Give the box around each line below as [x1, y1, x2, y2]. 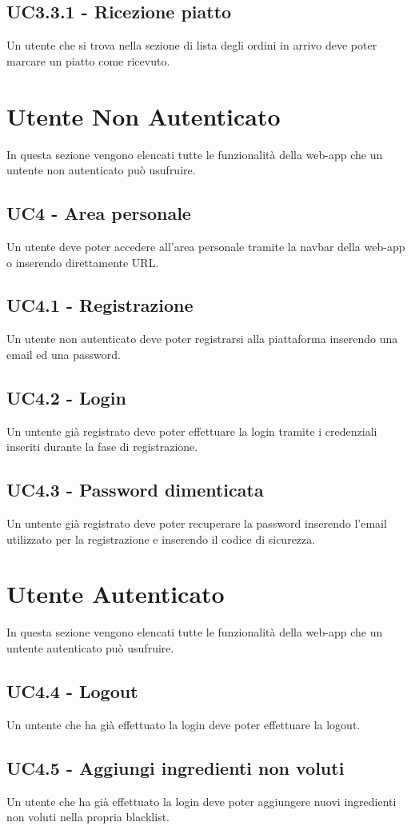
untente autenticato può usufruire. [6, 639, 174, 656]
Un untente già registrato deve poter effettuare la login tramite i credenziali [6, 422, 377, 439]
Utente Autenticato [6, 577, 225, 610]
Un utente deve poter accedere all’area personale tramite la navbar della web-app [6, 237, 405, 254]
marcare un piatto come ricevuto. [6, 52, 170, 69]
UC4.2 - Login [6, 385, 126, 409]
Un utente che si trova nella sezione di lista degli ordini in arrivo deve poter [6, 37, 377, 54]
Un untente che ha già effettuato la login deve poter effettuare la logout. [6, 716, 361, 732]
